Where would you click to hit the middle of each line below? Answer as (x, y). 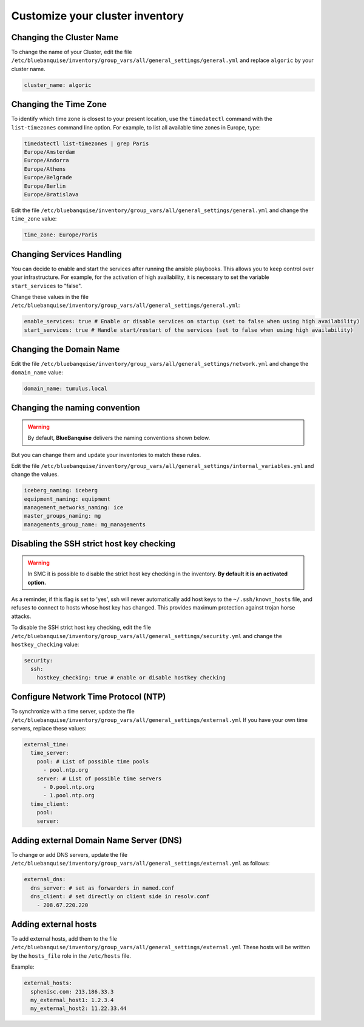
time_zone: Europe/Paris (61, 235)
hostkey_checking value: (45, 644)
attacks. (21, 616)
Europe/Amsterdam (50, 152)
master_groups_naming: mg (62, 516)
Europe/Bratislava (51, 195)
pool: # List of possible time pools (93, 761)
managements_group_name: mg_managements (85, 524)
